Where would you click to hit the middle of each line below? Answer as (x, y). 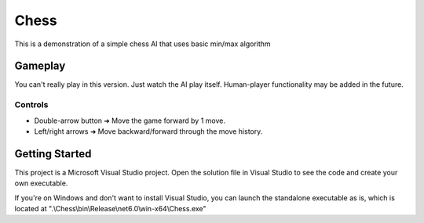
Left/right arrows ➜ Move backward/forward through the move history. (148, 131)
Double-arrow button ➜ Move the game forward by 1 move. (130, 120)
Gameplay (40, 66)
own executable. (41, 183)
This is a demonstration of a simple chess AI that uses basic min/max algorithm (143, 44)
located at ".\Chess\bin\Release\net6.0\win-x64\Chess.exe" (111, 209)
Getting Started (53, 154)
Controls (31, 105)
